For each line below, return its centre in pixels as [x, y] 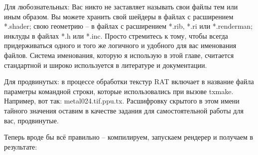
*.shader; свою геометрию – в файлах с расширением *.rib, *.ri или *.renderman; [129, 26]
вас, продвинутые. [31, 120]
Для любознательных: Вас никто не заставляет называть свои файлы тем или [121, 6]
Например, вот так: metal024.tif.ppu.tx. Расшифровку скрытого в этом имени [122, 101]
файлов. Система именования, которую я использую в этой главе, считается [119, 55]
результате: [21, 146]
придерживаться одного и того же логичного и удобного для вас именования [120, 45]
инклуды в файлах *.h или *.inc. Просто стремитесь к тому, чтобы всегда [116, 35]
